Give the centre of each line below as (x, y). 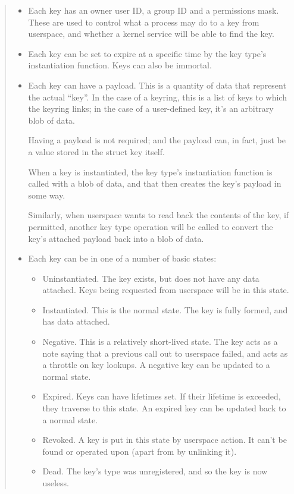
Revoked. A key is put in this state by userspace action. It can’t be (165, 440)
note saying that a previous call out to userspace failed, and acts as (165, 353)
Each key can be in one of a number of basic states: (122, 258)
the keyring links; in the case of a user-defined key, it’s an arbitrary (151, 108)
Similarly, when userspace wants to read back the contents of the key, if (159, 215)
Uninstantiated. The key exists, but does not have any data (151, 278)
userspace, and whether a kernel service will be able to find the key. (151, 34)
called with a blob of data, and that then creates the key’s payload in (155, 183)
